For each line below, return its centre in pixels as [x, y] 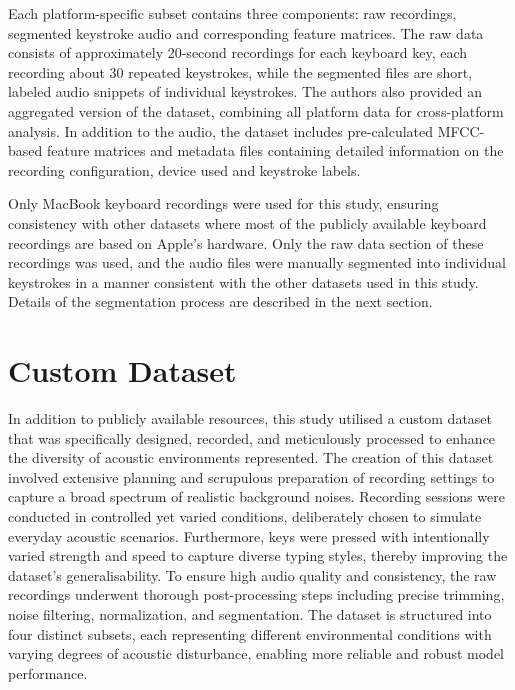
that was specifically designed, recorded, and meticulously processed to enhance [252, 437]
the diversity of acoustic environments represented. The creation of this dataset [251, 457]
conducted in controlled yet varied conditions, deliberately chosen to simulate [245, 516]
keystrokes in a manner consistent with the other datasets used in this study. [243, 281]
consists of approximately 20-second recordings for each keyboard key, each [238, 52]
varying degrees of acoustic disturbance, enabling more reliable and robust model [256, 653]
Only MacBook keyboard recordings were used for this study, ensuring [223, 203]
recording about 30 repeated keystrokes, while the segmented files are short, [240, 71]
